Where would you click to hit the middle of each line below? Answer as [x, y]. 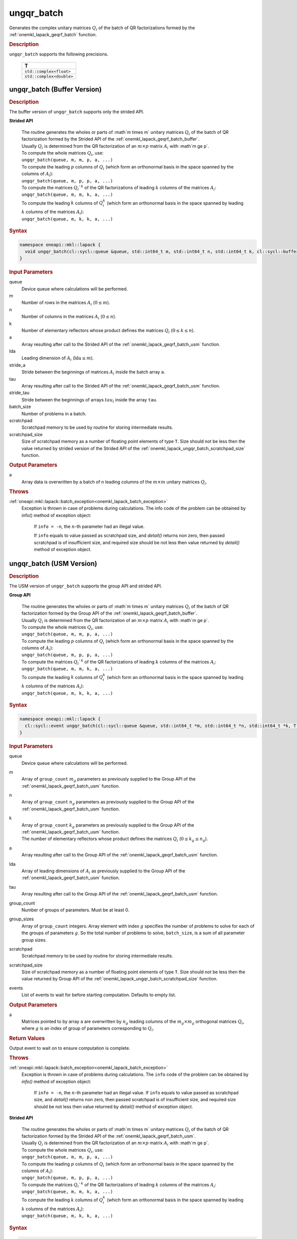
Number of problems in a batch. [54, 413]
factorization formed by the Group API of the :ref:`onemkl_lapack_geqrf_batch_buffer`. [109, 613]
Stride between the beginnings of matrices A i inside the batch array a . [93, 373]
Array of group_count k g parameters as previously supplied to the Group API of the [108, 825]
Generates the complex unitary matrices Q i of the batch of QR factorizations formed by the [102, 28]
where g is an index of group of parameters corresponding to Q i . [88, 1029]
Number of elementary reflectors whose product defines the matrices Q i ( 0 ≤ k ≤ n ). [108, 331]
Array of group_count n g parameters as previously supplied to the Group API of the [108, 803]
